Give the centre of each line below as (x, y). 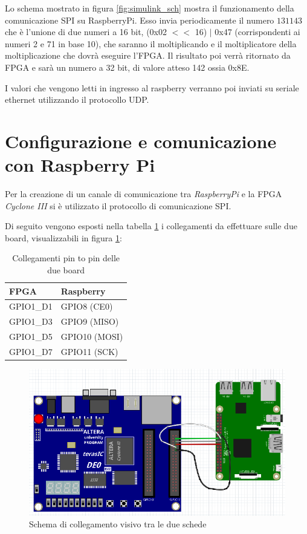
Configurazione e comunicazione (141, 141)
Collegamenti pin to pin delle (66, 258)
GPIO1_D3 (31, 321)
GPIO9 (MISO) (90, 321)
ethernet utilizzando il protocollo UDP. (77, 99)
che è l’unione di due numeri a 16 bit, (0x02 (86, 32)
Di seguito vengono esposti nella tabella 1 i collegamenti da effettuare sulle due (151, 226)
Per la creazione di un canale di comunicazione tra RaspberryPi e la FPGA (144, 194)
